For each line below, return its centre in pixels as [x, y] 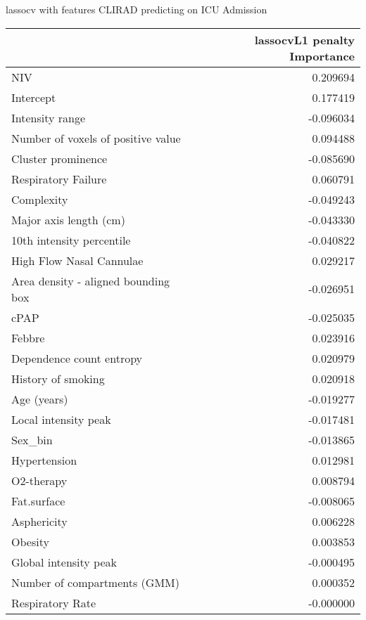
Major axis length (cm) [68, 219]
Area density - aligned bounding [91, 280]
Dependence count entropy [77, 358]
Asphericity [39, 521]
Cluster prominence [59, 158]
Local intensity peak [61, 419]
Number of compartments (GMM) [95, 582]
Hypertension [44, 460]
